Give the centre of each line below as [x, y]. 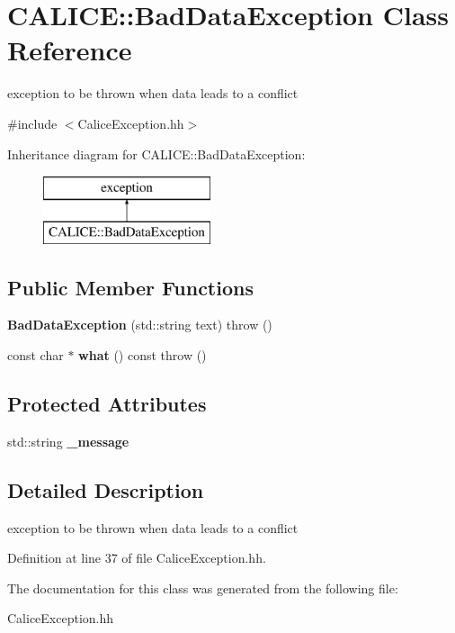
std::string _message [68, 441]
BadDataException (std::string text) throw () [140, 325]
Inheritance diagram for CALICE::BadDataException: [156, 154]
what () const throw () [143, 355]
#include [32, 123]
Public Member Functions [130, 287]
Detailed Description [106, 489]
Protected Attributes [107, 404]
